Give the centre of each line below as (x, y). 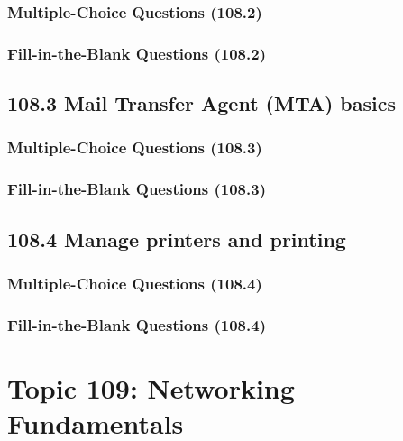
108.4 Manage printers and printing (177, 239)
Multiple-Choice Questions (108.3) (135, 147)
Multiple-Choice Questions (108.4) (135, 283)
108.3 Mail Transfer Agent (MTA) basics (202, 103)
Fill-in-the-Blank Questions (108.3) (137, 189)
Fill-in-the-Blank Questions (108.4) (137, 324)
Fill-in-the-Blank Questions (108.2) (137, 53)
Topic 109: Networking (151, 387)
